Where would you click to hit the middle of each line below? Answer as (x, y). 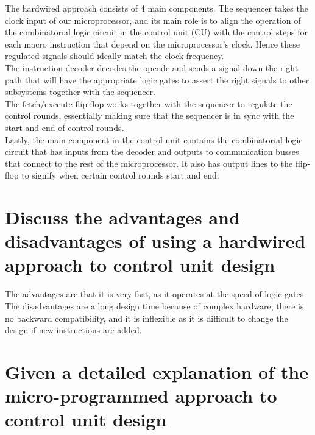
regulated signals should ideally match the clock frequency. (115, 56)
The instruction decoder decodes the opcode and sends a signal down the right (152, 67)
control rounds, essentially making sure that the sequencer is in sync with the (150, 115)
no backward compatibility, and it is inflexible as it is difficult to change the (147, 318)
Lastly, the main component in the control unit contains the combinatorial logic (154, 139)
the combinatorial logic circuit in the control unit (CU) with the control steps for (156, 32)
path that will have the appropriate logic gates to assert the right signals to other (157, 80)
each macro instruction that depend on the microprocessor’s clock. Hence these (152, 44)
